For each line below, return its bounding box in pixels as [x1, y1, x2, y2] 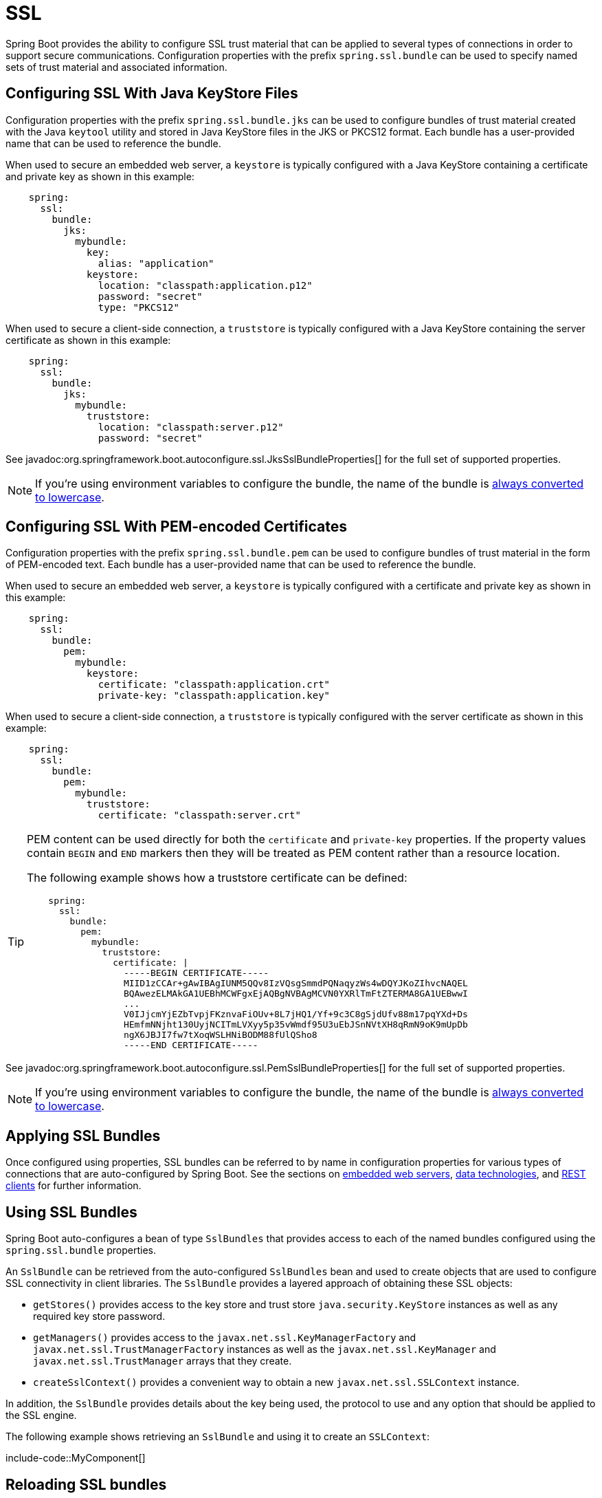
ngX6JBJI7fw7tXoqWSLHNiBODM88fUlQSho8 [123, 1030, 317, 1041]
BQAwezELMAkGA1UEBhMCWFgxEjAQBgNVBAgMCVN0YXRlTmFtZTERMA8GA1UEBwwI [123, 988, 468, 999]
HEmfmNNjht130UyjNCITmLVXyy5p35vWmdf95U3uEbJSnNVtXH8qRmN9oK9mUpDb [123, 1019, 468, 1030]
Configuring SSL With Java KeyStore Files [5, 85, 298, 102]
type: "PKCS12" [98, 301, 179, 313]
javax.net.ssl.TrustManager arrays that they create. [33, 1355, 292, 1367]
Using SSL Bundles [5, 1203, 137, 1221]
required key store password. [33, 1310, 166, 1323]
